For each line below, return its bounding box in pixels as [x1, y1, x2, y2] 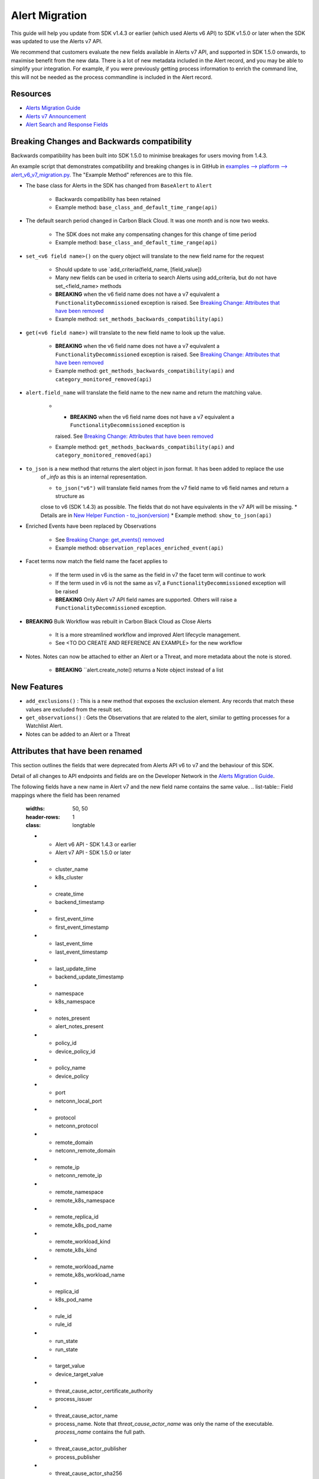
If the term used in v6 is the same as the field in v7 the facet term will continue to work [55, 571, 266, 578]
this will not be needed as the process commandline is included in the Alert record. [11, 73, 213, 80]
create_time [55, 890, 84, 897]
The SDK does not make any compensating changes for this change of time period [55, 231, 257, 238]
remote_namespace [55, 1189, 103, 1196]
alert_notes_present [55, 1023, 104, 1030]
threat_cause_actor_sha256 [55, 1470, 122, 1477]
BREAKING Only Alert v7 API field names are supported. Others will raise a [55, 596, 237, 603]
